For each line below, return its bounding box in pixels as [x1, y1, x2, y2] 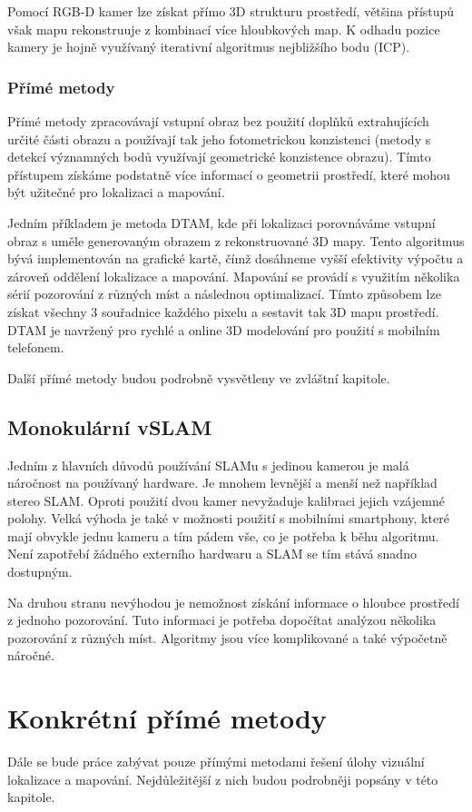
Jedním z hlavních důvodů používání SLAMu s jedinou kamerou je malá [7, 455, 409, 474]
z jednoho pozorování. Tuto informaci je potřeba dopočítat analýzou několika [7, 610, 437, 629]
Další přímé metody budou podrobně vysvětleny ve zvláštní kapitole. [7, 368, 390, 387]
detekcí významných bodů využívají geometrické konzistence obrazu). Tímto [7, 147, 431, 166]
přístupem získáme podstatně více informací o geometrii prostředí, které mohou [7, 164, 450, 183]
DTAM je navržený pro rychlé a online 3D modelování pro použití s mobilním [7, 320, 440, 339]
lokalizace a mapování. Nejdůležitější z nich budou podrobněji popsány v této [7, 769, 438, 788]
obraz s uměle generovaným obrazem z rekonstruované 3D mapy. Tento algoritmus [7, 231, 465, 250]
